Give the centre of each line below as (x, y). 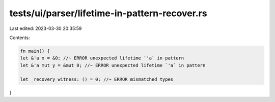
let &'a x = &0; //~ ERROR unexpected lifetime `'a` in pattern (102, 58)
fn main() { (35, 51)
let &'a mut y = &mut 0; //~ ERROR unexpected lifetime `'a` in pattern (113, 65)
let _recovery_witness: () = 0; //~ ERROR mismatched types (97, 79)
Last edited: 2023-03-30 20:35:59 (46, 28)
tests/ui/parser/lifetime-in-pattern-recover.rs (108, 13)
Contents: (20, 38)
